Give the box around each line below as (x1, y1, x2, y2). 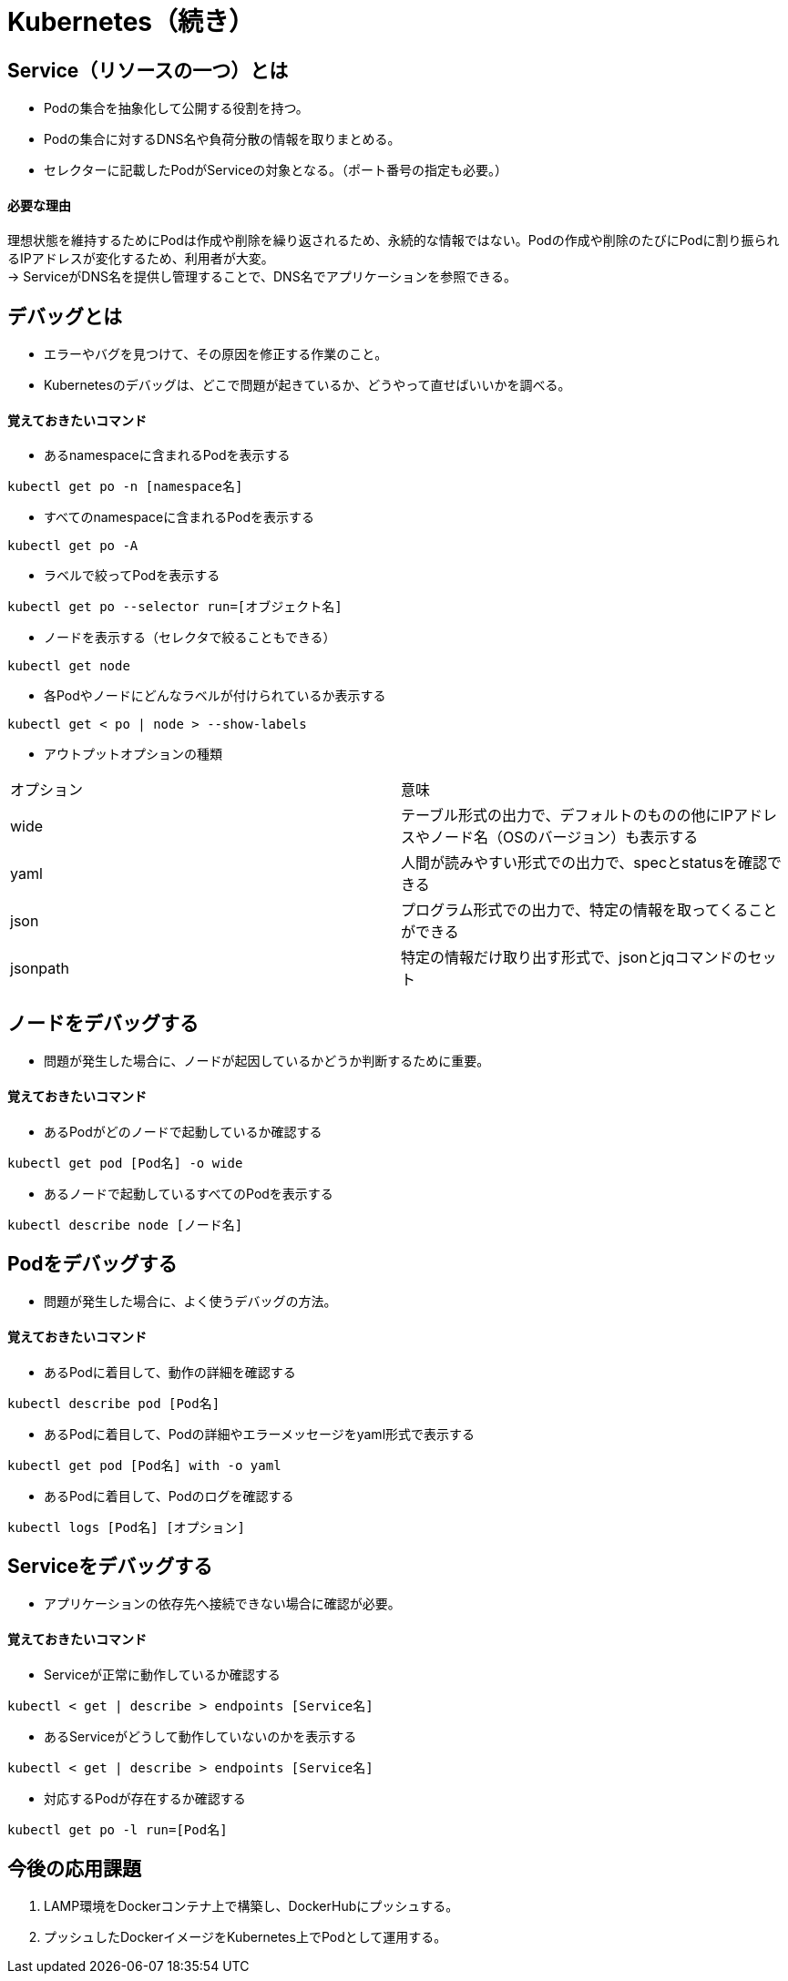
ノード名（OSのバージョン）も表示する (430, 828, 699, 847)
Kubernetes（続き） (7, 6, 255, 37)
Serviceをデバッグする (7, 1555, 213, 1578)
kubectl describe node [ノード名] (7, 1217, 243, 1232)
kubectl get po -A (7, 538, 138, 554)
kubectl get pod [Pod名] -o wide (7, 1155, 243, 1170)
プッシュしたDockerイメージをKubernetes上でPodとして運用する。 (44, 1929, 447, 1945)
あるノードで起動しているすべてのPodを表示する (44, 1185, 333, 1201)
